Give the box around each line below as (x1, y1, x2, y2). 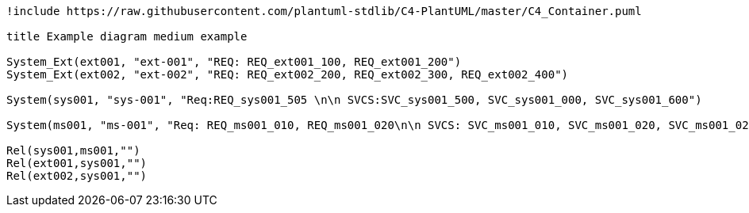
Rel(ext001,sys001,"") (6, 157, 148, 169)
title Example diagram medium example (6, 30, 248, 43)
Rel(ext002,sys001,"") (6, 169, 148, 182)
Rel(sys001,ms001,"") (6, 144, 140, 157)
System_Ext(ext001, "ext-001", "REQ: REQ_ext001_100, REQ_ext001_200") (6, 55, 462, 68)
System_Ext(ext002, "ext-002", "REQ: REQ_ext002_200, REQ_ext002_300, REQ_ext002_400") (6, 68, 569, 81)
